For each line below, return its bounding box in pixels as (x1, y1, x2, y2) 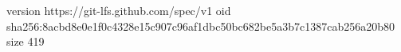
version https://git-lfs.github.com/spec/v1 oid (6, 2, 231, 18)
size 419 (6, 33, 45, 50)
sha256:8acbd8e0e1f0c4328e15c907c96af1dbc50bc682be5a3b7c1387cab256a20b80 (6, 17, 395, 34)
